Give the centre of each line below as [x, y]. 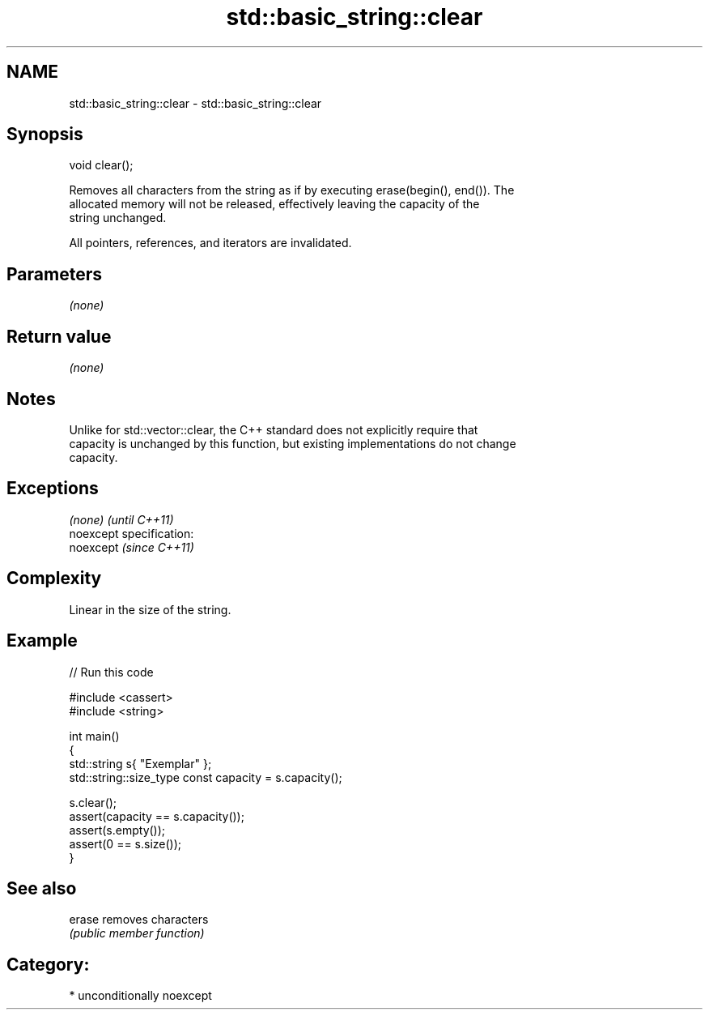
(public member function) [137, 933]
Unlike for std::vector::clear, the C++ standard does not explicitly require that [274, 429]
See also [42, 888]
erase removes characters [139, 920]
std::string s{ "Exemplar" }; [140, 763]
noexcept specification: [132, 533]
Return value [59, 336]
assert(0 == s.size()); [125, 843]
